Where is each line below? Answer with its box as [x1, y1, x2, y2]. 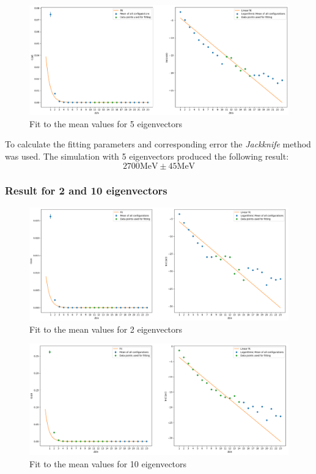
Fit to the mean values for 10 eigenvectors [29, 457, 187, 470]
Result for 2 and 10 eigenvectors [5, 182, 167, 198]
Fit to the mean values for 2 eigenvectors [29, 322, 183, 335]
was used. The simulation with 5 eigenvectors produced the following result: [5, 150, 289, 163]
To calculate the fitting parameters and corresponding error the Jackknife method [5, 138, 311, 150]
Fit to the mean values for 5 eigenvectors [29, 117, 183, 130]
